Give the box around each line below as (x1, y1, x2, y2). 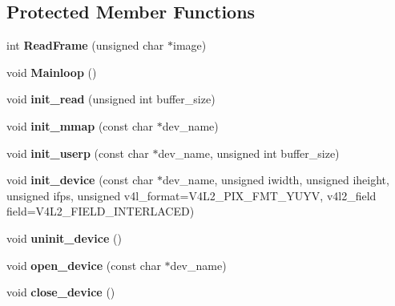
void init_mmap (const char (6, 117, 154, 134)
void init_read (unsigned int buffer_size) (6, 91, 216, 107)
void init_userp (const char (6, 144, 149, 161)
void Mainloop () (6, 63, 97, 80)
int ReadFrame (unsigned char (6, 37, 164, 54)
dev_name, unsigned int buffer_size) (158, 144, 340, 161)
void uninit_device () (6, 229, 122, 246)
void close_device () (6, 284, 115, 300)
